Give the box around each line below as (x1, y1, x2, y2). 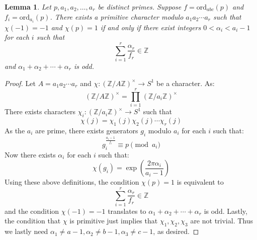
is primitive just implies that (69, 215, 158, 226)
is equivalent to (177, 177, 224, 187)
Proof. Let (5, 77, 36, 88)
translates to (108, 205, 146, 216)
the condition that (5, 215, 61, 226)
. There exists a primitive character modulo (50, 11, 184, 22)
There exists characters (5, 106, 76, 117)
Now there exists (5, 149, 56, 159)
